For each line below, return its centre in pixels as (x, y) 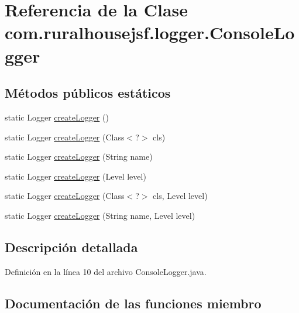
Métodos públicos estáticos (88, 93)
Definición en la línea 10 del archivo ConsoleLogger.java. (106, 271)
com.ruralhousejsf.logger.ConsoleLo (150, 32)
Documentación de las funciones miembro (133, 303)
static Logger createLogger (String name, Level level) (100, 215)
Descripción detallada (71, 247)
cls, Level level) (180, 196)
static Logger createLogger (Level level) (75, 176)
